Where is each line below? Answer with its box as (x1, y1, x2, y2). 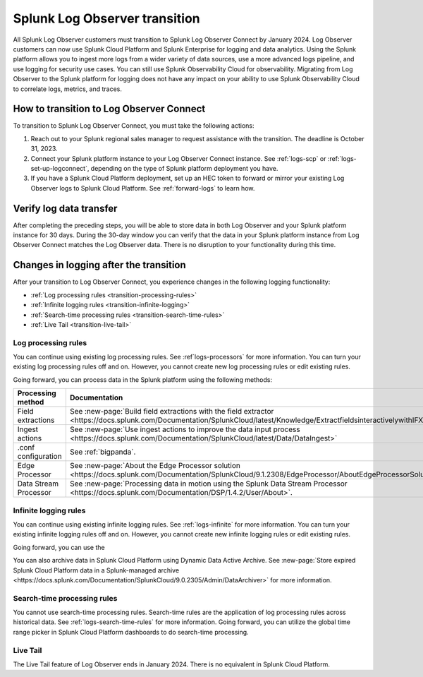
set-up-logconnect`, (30, 164, 90, 172)
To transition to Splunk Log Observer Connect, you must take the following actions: (13, 121, 255, 130)
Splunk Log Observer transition (13, 11, 200, 26)
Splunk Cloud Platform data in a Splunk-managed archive (13, 565, 180, 575)
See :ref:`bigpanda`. (69, 447, 136, 457)
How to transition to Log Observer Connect (13, 103, 206, 115)
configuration (17, 452, 63, 462)
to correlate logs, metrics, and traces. (13, 85, 123, 93)
